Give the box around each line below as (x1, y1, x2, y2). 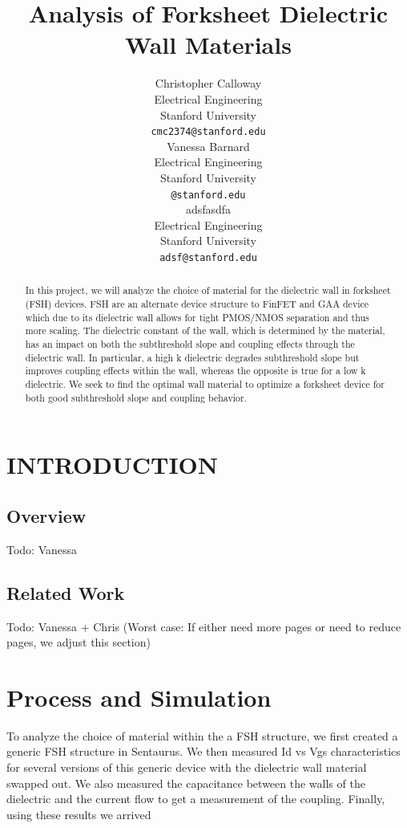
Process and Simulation (6, 680, 272, 713)
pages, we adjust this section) (6, 634, 151, 651)
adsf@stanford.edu (159, 251, 257, 263)
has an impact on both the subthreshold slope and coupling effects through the (25, 337, 355, 351)
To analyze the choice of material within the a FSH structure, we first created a (6, 727, 398, 744)
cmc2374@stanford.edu (151, 126, 266, 138)
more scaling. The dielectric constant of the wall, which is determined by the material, (25, 324, 385, 337)
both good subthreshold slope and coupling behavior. (25, 390, 247, 404)
